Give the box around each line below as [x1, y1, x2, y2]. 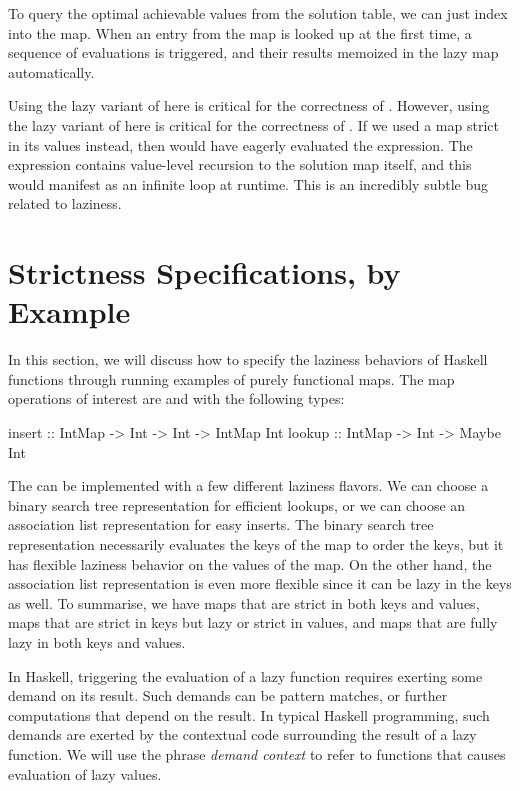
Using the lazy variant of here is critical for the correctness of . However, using [8, 95, 490, 116]
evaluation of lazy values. [8, 763, 162, 784]
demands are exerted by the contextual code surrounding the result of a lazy [8, 724, 477, 745]
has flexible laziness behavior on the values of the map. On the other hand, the [8, 553, 492, 574]
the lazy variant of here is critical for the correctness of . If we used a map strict [8, 114, 499, 135]
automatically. [8, 61, 95, 82]
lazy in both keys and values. [8, 631, 186, 652]
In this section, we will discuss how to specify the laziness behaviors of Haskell [8, 349, 488, 370]
